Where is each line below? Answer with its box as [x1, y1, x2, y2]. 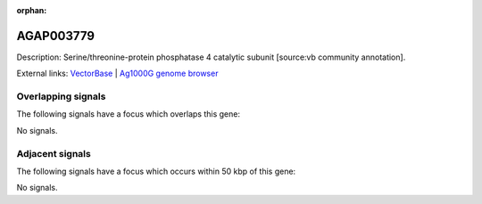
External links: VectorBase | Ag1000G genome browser [16, 68, 219, 79]
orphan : [16, 5, 47, 15]
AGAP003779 [16, 28, 96, 44]
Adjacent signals [16, 147, 91, 159]
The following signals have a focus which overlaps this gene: [16, 109, 241, 119]
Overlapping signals [16, 90, 106, 102]
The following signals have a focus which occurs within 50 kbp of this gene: [16, 166, 296, 176]
